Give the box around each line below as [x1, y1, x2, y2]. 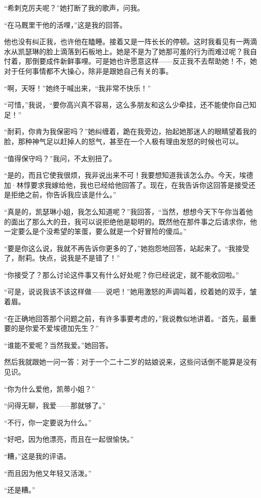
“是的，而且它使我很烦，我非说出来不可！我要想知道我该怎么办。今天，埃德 [4, 170, 253, 180]
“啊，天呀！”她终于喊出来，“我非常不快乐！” [4, 82, 151, 93]
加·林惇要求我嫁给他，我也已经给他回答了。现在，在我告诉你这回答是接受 [4, 179, 248, 190]
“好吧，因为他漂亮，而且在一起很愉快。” [4, 434, 134, 444]
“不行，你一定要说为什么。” [4, 417, 92, 427]
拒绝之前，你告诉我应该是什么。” [11, 189, 116, 200]
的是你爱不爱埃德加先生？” [11, 323, 99, 333]
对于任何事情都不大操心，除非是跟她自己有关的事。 [4, 65, 173, 76]
